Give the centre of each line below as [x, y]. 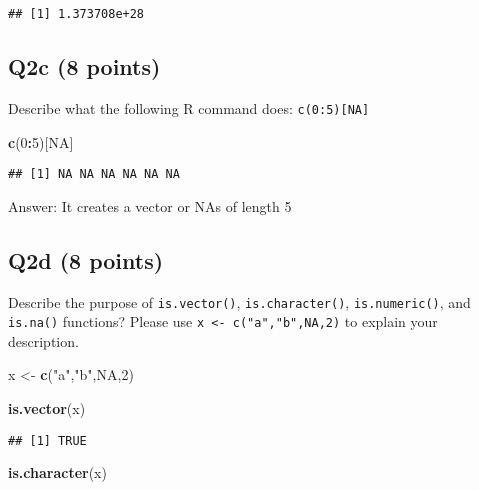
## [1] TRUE [47, 440]
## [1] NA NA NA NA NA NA [94, 174]
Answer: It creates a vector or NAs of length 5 [150, 205]
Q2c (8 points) [84, 66]
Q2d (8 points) [86, 259]
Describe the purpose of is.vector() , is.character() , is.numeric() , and [239, 301]
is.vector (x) [47, 408]
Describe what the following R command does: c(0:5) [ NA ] [189, 107]
